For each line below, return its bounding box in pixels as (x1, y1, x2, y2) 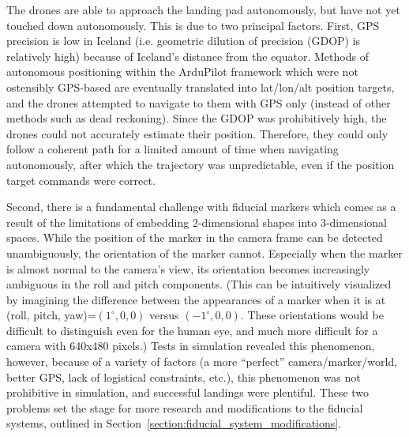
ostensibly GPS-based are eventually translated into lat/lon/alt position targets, (6, 78, 395, 95)
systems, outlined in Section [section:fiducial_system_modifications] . (6, 415, 342, 431)
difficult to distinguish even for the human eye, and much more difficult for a (6, 322, 378, 338)
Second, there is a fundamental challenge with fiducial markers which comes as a (6, 198, 396, 215)
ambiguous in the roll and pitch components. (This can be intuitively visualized (6, 276, 392, 292)
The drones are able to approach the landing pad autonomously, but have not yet (6, 2, 400, 17)
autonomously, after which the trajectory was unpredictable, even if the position (6, 156, 395, 172)
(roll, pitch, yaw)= (6, 307, 96, 323)
